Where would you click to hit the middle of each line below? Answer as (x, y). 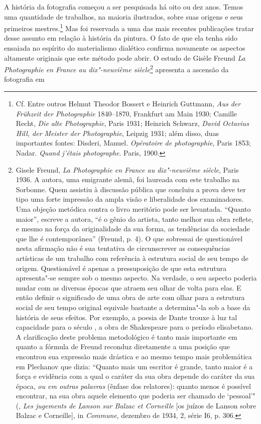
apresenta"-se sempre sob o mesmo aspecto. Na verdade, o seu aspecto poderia (136, 278)
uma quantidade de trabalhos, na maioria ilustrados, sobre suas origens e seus (124, 16)
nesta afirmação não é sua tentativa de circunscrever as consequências (123, 248)
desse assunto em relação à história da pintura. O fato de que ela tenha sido (121, 38)
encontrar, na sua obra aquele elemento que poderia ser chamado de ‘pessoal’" (136, 396)
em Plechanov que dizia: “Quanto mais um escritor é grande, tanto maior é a (134, 366)
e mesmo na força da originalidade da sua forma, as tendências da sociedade (133, 229)
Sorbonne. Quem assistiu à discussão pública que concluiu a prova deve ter (131, 189)
